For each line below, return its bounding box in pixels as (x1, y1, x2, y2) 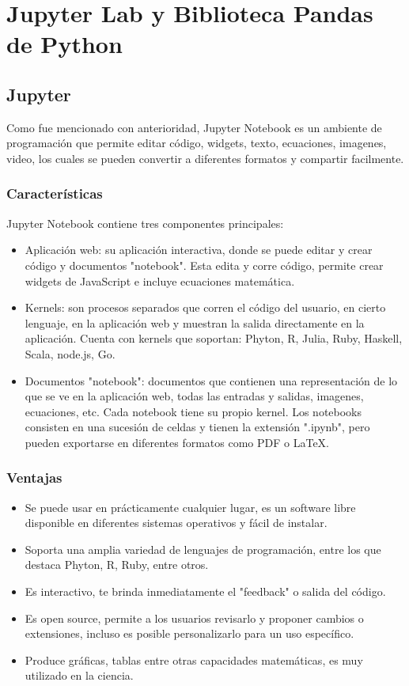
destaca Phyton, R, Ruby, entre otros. (25, 556, 209, 573)
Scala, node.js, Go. (25, 345, 116, 362)
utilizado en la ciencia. (25, 667, 134, 684)
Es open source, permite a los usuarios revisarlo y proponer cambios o (25, 609, 364, 626)
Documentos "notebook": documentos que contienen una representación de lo (25, 372, 398, 388)
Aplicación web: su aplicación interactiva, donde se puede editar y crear (25, 241, 373, 258)
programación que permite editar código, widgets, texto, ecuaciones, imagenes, (6, 135, 387, 151)
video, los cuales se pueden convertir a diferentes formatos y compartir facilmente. (6, 150, 404, 166)
